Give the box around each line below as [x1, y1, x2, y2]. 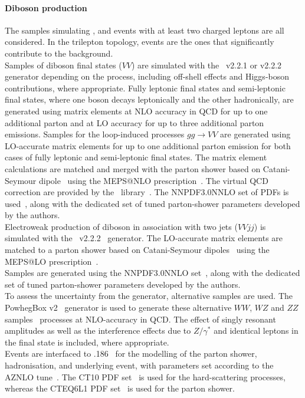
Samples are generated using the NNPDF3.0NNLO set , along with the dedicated [5, 267, 300, 279]
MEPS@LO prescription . [5, 255, 99, 267]
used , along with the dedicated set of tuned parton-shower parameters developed [5, 197, 300, 209]
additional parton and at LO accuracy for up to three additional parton [5, 116, 264, 129]
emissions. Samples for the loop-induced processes [5, 128, 185, 140]
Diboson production [5, 1, 87, 14]
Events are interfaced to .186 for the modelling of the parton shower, [5, 347, 257, 360]
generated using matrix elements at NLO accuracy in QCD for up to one [5, 104, 268, 117]
